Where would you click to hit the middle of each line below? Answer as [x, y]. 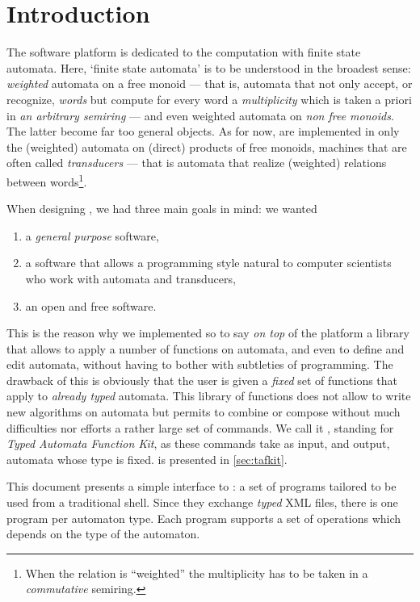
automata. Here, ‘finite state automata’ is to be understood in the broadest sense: [209, 67]
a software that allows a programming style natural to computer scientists [208, 263]
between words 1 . [47, 180]
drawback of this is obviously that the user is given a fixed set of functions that [202, 380]
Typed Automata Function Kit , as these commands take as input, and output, [198, 443]
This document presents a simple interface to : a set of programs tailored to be [202, 486]
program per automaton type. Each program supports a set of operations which [204, 518]
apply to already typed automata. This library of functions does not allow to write [209, 396]
